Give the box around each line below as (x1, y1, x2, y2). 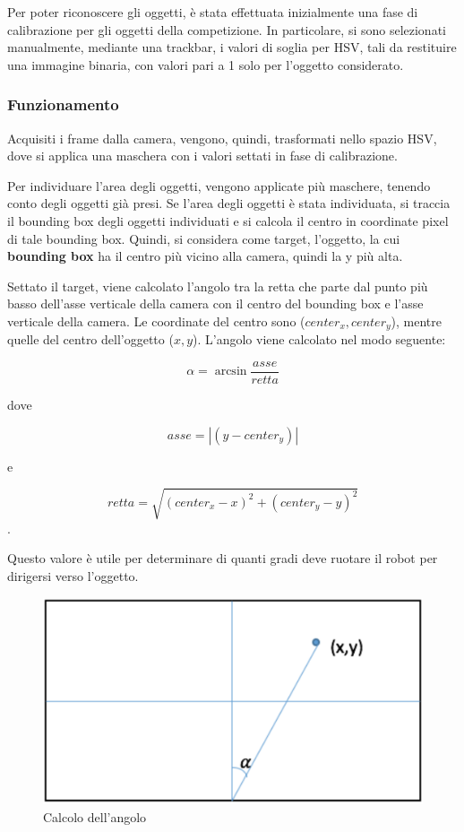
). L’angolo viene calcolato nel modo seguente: (193, 330, 446, 349)
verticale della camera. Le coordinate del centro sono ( (7, 311, 305, 330)
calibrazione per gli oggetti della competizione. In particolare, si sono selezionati (7, 20, 446, 39)
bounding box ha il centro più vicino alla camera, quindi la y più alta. (7, 247, 403, 265)
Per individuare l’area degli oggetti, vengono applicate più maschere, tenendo (7, 176, 431, 195)
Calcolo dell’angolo (43, 807, 147, 826)
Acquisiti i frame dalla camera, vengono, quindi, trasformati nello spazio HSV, (7, 128, 437, 147)
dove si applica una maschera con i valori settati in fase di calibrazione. (7, 146, 398, 165)
